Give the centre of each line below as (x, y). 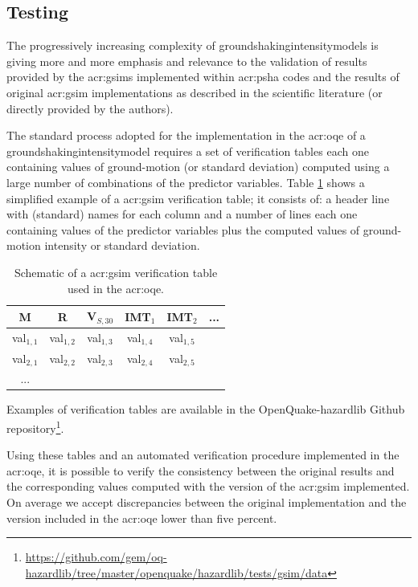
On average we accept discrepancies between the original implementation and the (207, 501)
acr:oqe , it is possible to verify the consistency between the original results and (201, 470)
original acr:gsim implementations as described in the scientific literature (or (195, 92)
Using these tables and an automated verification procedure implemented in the (203, 455)
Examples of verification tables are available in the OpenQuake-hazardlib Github (206, 409)
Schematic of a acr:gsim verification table (116, 272)
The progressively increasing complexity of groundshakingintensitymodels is (193, 45)
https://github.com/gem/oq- (96, 557)
